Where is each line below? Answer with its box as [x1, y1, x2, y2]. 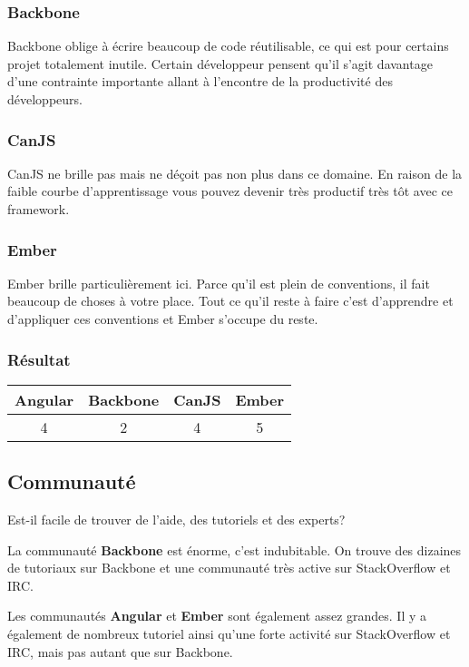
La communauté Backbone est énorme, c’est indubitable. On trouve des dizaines [7, 540, 462, 559]
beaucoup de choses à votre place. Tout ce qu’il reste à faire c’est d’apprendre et [7, 291, 454, 310]
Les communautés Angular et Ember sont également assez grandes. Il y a [7, 606, 427, 625]
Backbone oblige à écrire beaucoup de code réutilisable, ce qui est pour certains [7, 36, 449, 55]
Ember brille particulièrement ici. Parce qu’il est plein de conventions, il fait [7, 273, 430, 292]
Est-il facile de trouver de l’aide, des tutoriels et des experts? [7, 510, 346, 529]
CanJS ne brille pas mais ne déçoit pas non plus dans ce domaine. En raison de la [7, 163, 463, 182]
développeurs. [7, 90, 83, 108]
